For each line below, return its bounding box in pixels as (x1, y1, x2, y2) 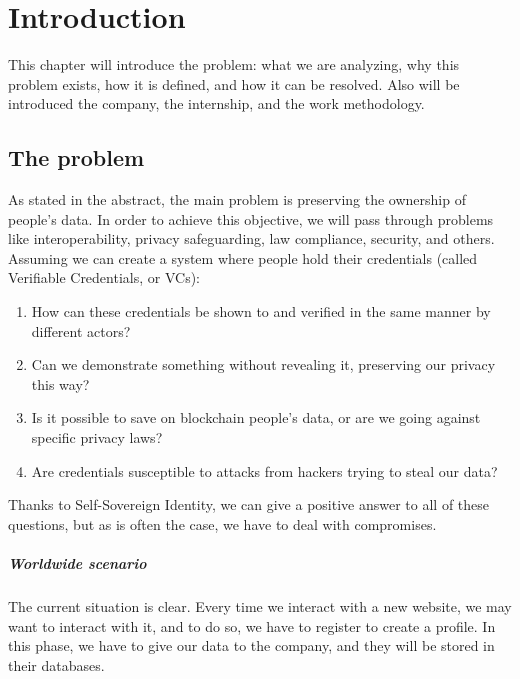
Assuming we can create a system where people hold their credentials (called (8, 247, 478, 268)
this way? (31, 373, 90, 394)
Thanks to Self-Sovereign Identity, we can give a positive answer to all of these (8, 494, 490, 515)
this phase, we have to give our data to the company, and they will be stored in (8, 635, 495, 656)
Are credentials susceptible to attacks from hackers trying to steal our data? (31, 460, 498, 481)
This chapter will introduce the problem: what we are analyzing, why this (8, 54, 460, 75)
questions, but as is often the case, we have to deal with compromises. (8, 513, 437, 534)
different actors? (31, 320, 131, 341)
